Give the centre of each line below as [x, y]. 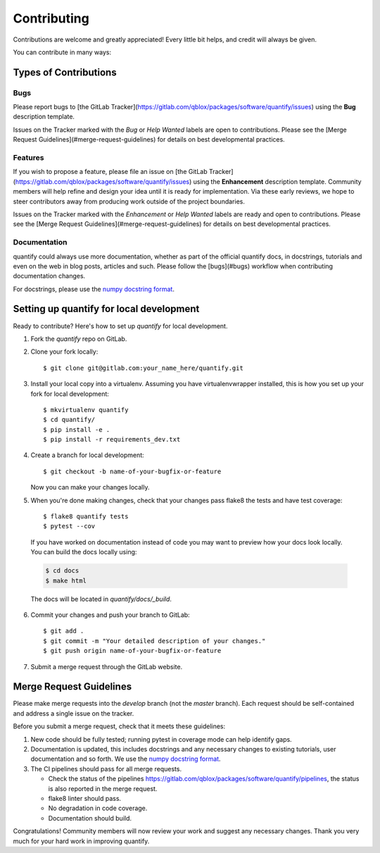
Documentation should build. [90, 818]
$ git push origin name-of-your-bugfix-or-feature [132, 651]
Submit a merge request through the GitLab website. [107, 666]
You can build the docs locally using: [84, 552]
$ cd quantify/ [69, 420]
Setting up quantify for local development [106, 309]
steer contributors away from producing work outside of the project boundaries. [129, 201]
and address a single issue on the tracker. [74, 713]
